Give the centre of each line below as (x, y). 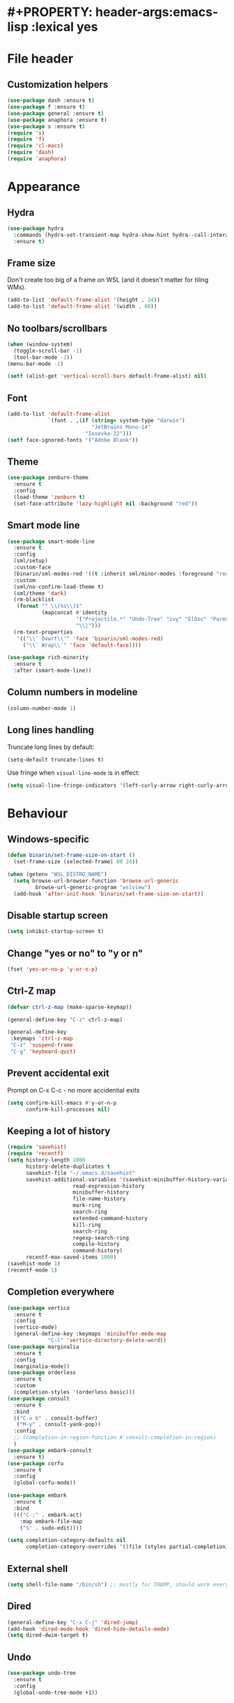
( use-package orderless (42, 1373)
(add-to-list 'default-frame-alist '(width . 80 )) (82, 307)
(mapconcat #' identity (75, 613)
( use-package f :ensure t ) (46, 107)
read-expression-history (109, 1186)
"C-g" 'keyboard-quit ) (43, 1052)
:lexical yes (64, 27)
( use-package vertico (39, 1308)
